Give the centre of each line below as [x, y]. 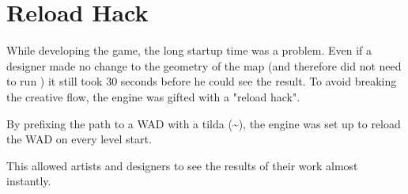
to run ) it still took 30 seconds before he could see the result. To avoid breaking [202, 81]
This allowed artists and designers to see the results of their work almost [182, 165]
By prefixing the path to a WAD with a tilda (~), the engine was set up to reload [204, 123]
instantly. [29, 181]
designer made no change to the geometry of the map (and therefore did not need [204, 65]
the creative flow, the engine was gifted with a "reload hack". [153, 96]
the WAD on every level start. [79, 139]
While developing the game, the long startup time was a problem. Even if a [189, 50]
